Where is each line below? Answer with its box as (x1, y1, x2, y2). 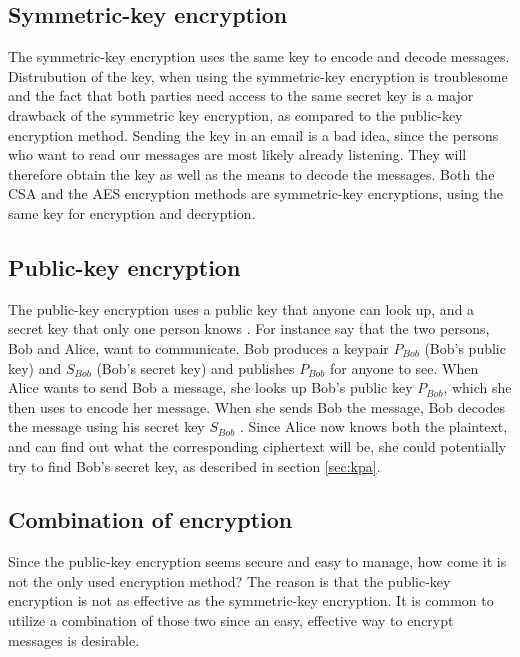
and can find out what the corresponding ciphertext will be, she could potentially (8, 435, 507, 456)
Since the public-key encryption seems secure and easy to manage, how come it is (8, 551, 507, 572)
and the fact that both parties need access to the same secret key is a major (8, 85, 474, 106)
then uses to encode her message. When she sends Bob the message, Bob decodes (8, 396, 505, 417)
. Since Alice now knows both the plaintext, (239, 416, 508, 437)
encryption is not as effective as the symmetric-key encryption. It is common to (8, 590, 494, 611)
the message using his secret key (8, 416, 205, 437)
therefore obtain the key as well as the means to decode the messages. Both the (8, 163, 495, 184)
